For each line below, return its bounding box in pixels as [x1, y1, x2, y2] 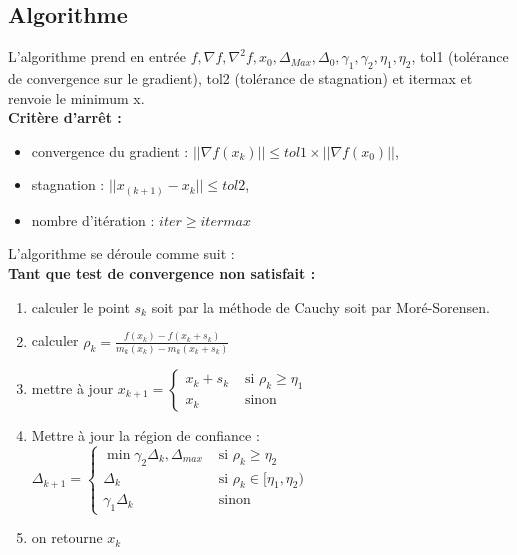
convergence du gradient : [31, 140, 189, 161]
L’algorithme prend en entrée [8, 46, 187, 67]
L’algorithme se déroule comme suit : [8, 243, 235, 264]
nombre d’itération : [31, 209, 155, 230]
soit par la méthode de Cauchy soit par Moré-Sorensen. [151, 296, 490, 317]
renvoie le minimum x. [8, 87, 145, 108]
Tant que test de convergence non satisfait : [8, 263, 316, 284]
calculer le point [31, 296, 130, 317]
